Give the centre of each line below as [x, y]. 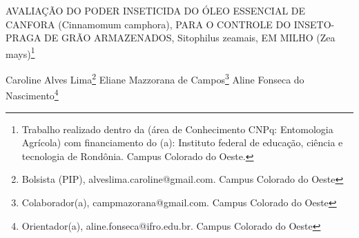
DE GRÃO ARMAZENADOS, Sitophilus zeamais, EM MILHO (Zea [190, 38]
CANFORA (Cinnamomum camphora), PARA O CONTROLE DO [148, 24]
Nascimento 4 [32, 94]
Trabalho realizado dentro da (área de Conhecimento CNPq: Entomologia [177, 129]
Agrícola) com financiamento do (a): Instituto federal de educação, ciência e [182, 142]
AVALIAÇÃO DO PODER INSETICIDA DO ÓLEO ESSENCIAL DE [156, 10]
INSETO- [314, 24]
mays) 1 [20, 52]
